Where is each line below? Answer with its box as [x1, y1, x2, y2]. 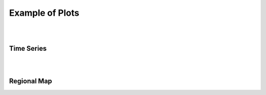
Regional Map [9, 77, 52, 86]
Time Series [9, 44, 47, 53]
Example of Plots [9, 7, 80, 18]
